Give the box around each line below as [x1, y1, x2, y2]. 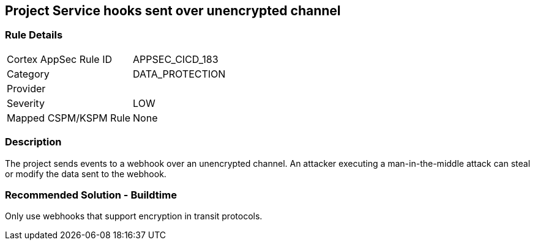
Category [7, 67, 50, 80]
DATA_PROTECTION [133, 67, 226, 80]
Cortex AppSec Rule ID [7, 53, 113, 65]
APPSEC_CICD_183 [133, 53, 219, 65]
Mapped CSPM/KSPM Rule [7, 111, 131, 124]
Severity [7, 97, 45, 109]
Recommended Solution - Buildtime [5, 188, 177, 201]
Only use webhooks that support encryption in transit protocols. [5, 211, 263, 222]
